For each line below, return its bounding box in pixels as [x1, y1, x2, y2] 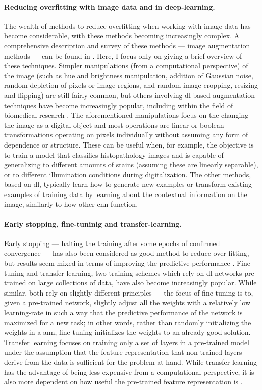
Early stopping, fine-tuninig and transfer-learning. [4, 218, 182, 229]
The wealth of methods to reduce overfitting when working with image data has [4, 20, 251, 31]
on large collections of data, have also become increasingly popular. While [28, 277, 257, 288]
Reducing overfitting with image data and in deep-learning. [4, 1, 215, 12]
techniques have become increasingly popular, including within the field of [4, 100, 233, 110]
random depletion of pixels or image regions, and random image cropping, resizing [4, 80, 258, 90]
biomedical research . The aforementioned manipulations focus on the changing [4, 110, 249, 120]
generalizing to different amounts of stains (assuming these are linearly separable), [4, 159, 258, 170]
